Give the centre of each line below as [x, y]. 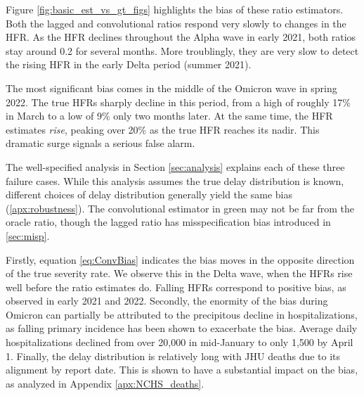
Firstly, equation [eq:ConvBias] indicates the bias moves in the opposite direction [180, 259]
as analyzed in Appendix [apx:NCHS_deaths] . [105, 383]
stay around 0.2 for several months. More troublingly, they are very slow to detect [182, 50]
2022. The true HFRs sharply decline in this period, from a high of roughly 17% [178, 102]
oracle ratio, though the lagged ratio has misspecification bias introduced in [168, 222]
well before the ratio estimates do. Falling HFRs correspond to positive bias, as [176, 287]
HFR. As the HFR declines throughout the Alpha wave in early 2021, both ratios [181, 37]
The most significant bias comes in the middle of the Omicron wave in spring [171, 88]
